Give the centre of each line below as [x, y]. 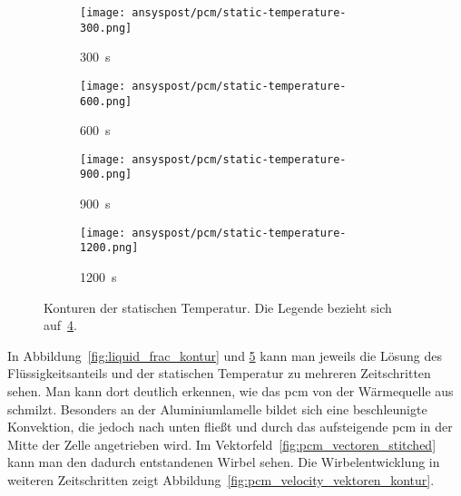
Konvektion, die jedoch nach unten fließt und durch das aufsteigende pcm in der [230, 427]
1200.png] [109, 248]
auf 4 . [60, 325]
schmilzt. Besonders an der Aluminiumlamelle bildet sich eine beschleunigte [217, 408]
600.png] [106, 101]
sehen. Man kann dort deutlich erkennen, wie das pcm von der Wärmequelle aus [230, 391]
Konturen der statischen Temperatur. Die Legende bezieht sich [218, 307]
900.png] [106, 175]
